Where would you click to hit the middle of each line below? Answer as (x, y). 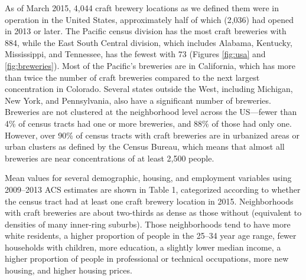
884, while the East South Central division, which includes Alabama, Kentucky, (149, 42)
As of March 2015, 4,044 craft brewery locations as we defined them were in (142, 8)
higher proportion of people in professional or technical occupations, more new (147, 258)
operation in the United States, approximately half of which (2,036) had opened (149, 19)
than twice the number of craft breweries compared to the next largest (132, 77)
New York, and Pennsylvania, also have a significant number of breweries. (138, 100)
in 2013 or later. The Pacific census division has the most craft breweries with (146, 31)
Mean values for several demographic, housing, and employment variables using (148, 178)
